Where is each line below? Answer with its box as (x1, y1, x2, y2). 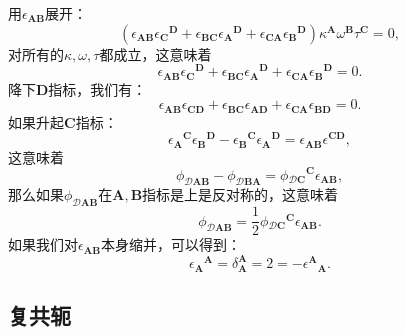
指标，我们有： (48, 78, 147, 99)
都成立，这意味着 (99, 43, 212, 64)
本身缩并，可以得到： (101, 234, 241, 255)
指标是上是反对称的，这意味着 (142, 184, 339, 205)
